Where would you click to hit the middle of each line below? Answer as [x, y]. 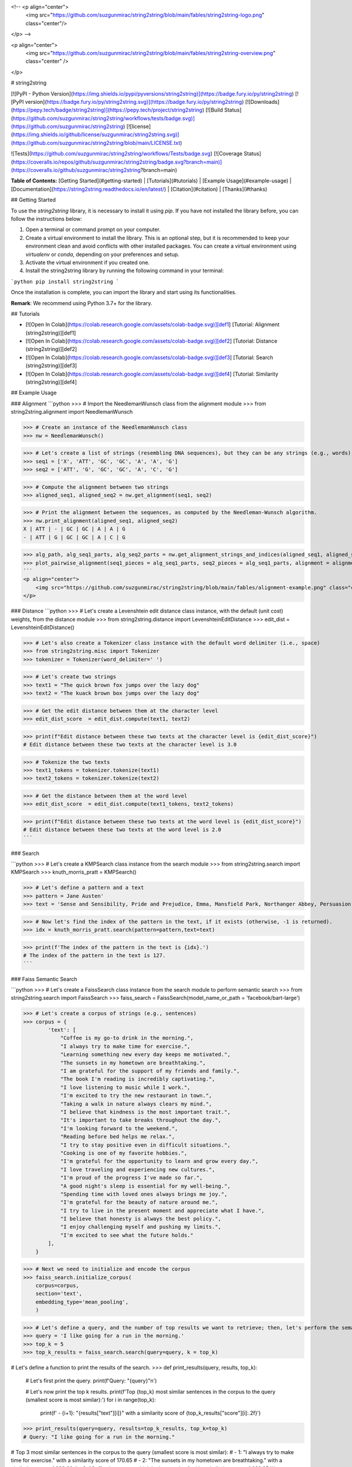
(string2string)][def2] [51, 349]
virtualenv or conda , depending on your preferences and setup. [102, 254]
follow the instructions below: [46, 219]
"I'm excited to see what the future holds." [127, 1235]
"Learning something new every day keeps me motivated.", [145, 1054]
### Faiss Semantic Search [44, 979]
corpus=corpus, [57, 1285]
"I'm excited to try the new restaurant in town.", [136, 1096]
